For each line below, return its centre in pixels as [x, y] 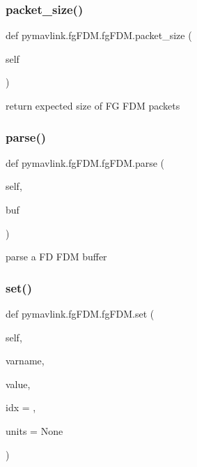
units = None [34, 430]
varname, [25, 361]
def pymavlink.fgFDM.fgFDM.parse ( [85, 162]
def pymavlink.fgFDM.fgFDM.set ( [80, 313]
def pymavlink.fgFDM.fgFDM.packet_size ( [99, 35]
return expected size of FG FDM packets [93, 105]
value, [18, 384]
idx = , [21, 407]
